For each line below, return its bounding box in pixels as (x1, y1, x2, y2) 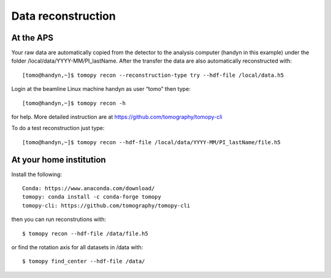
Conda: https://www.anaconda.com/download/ (22, 185, 155, 192)
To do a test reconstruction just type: (11, 125, 105, 132)
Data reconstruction (11, 9, 116, 23)
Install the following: (11, 171, 63, 178)
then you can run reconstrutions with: (11, 215, 107, 223)
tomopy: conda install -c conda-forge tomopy (22, 193, 162, 201)
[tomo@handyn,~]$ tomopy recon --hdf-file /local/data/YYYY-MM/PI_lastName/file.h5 (22, 139, 281, 145)
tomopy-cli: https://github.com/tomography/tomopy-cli (22, 202, 191, 209)
